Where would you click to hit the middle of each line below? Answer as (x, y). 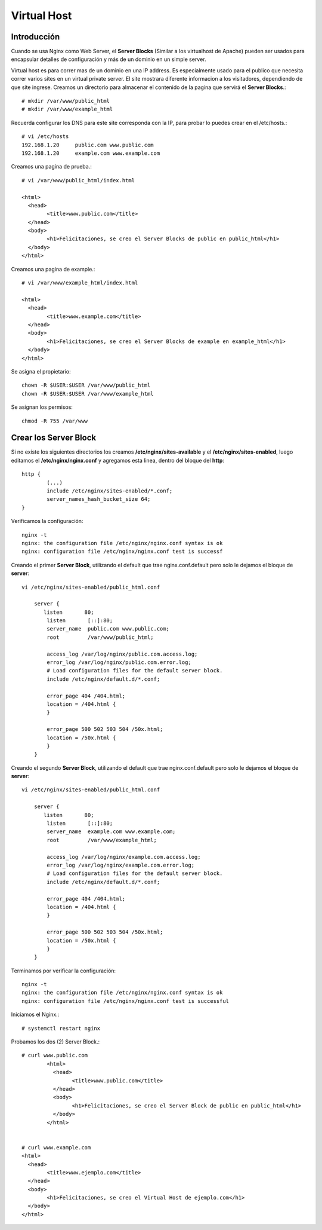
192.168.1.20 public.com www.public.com (88, 145)
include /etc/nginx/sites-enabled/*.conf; (110, 491)
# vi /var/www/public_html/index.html (78, 180)
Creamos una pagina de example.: (53, 269)
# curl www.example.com (56, 1147)
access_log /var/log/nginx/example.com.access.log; (124, 857)
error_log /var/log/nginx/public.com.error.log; (119, 663)
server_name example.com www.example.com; (111, 832)
